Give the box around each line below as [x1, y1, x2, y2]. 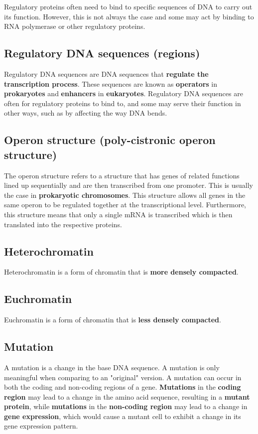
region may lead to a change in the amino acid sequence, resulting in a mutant [4, 391, 250, 402]
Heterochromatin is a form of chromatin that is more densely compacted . [4, 267, 239, 277]
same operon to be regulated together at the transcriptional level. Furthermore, [4, 199, 247, 210]
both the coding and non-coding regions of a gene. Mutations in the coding [4, 382, 241, 392]
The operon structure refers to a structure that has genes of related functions [4, 170, 240, 180]
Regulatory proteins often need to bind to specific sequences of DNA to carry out [4, 1, 253, 11]
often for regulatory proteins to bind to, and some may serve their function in [4, 98, 241, 108]
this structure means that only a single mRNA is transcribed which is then [4, 209, 233, 219]
